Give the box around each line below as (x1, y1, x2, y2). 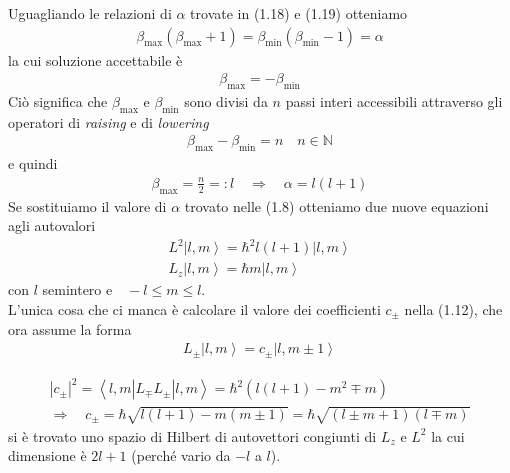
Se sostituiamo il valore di (8, 195, 167, 216)
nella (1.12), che (404, 299, 503, 320)
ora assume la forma (8, 318, 132, 339)
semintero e (42, 279, 113, 300)
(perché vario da (131, 445, 231, 466)
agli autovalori (8, 215, 96, 236)
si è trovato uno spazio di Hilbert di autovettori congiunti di (8, 425, 377, 446)
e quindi (8, 153, 58, 174)
